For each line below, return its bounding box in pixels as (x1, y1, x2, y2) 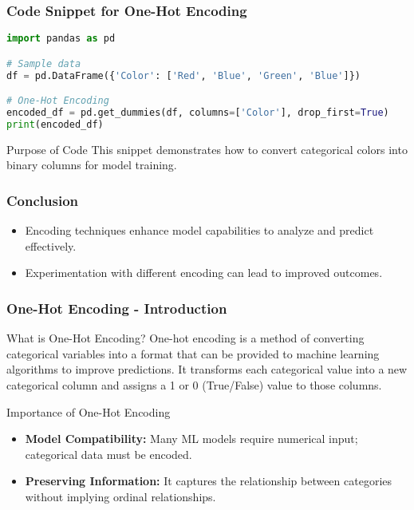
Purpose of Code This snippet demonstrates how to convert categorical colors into (6, 140, 408, 157)
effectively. (25, 237, 77, 254)
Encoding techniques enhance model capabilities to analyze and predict (25, 222, 374, 239)
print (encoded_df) (6, 118, 104, 130)
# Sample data (6, 57, 81, 69)
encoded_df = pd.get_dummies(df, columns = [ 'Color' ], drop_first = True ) (6, 107, 389, 119)
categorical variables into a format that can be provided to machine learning (6, 345, 380, 362)
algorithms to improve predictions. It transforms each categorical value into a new (6, 361, 408, 378)
